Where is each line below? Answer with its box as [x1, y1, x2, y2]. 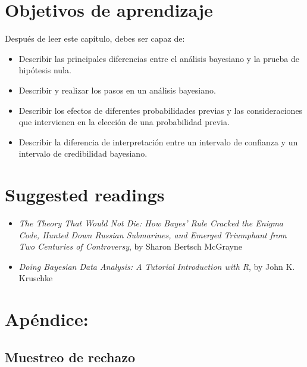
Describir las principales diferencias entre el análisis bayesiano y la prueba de [18, 52, 299, 64]
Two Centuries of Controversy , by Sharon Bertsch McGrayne [18, 240, 242, 253]
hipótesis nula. [18, 64, 71, 76]
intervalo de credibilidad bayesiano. [18, 147, 148, 160]
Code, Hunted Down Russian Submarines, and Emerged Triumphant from [18, 228, 287, 241]
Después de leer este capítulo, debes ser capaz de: [5, 32, 185, 45]
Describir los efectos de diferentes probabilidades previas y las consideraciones [18, 104, 303, 116]
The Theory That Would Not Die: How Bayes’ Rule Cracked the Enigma [18, 217, 284, 229]
